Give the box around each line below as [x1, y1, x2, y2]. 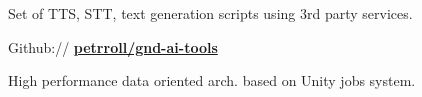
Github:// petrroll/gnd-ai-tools [8, 36, 218, 57]
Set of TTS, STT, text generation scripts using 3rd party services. [8, 3, 413, 23]
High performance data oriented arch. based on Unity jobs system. [8, 70, 416, 91]
